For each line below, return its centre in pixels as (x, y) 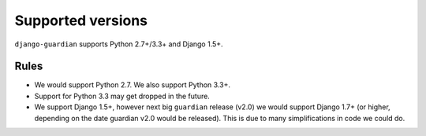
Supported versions (81, 20)
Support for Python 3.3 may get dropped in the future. (122, 96)
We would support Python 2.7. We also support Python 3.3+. (132, 85)
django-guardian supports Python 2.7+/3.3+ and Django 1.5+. (119, 44)
